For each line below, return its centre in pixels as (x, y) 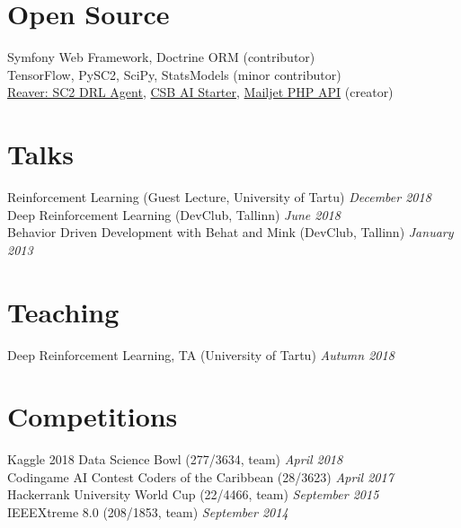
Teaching (63, 311)
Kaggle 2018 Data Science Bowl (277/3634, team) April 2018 (175, 459)
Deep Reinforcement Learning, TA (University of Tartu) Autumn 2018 (201, 354)
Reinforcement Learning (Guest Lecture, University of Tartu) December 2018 (219, 197)
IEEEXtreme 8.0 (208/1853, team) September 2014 (148, 512)
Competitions (93, 416)
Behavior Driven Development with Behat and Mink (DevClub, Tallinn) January (230, 232)
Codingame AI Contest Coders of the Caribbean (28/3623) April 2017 (200, 476)
